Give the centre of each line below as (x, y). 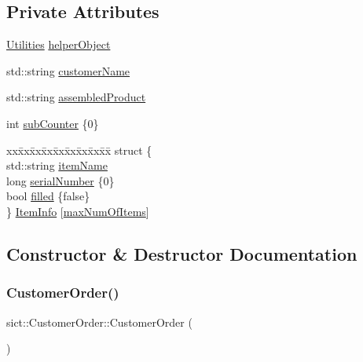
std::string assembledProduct (76, 97)
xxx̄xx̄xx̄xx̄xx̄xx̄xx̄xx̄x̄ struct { (79, 150)
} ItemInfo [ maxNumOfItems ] (78, 211)
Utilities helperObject (59, 44)
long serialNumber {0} (60, 180)
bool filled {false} (48, 196)
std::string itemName (57, 165)
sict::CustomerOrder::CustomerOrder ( (99, 322)
